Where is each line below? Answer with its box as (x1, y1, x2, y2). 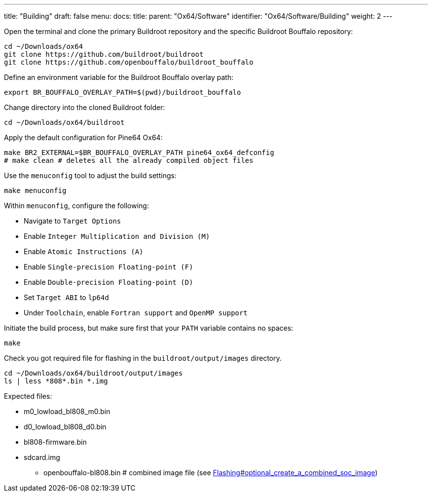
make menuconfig (4, 187, 67, 194)
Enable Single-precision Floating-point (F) (24, 263, 193, 271)
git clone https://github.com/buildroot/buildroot (4, 50, 204, 58)
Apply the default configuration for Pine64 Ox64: (4, 133, 163, 142)
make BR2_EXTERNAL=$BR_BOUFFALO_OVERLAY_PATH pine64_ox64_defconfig (4, 149, 274, 156)
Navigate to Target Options (24, 217, 121, 225)
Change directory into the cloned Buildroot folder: (4, 103, 165, 112)
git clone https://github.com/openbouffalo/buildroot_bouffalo (4, 58, 253, 66)
